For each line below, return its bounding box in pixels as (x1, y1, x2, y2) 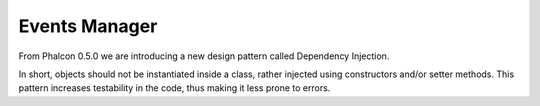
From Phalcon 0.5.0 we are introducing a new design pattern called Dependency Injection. (18, 50, 390, 62)
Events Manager (18, 15, 158, 37)
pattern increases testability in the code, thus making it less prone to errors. (18, 82, 331, 94)
